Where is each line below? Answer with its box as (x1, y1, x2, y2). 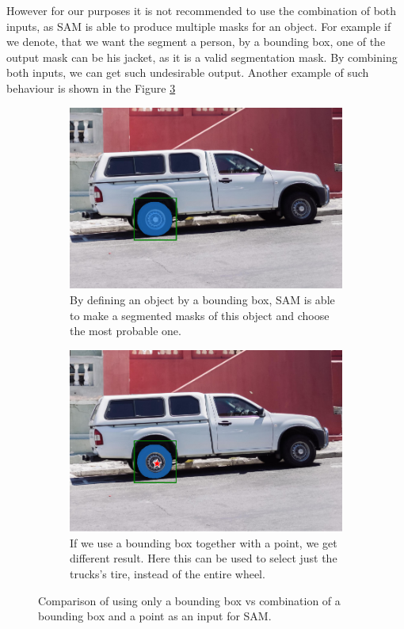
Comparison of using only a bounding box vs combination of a (38, 592, 341, 608)
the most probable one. (70, 322, 181, 339)
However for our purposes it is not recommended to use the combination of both (6, 2, 397, 18)
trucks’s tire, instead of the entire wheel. (70, 566, 265, 582)
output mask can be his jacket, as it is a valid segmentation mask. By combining (6, 48, 398, 65)
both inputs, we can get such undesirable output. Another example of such (6, 64, 369, 81)
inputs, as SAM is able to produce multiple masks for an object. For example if (6, 17, 391, 34)
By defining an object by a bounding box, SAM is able (70, 292, 335, 308)
